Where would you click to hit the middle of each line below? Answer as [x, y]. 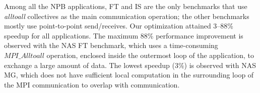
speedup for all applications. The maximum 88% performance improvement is [124, 35]
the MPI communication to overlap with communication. [92, 84]
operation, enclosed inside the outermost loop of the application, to [150, 55]
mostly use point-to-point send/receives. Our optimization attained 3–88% [119, 26]
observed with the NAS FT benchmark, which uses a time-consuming [111, 45]
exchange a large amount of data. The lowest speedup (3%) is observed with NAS [130, 65]
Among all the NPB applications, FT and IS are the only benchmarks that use [126, 6]
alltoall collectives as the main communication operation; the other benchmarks [127, 16]
